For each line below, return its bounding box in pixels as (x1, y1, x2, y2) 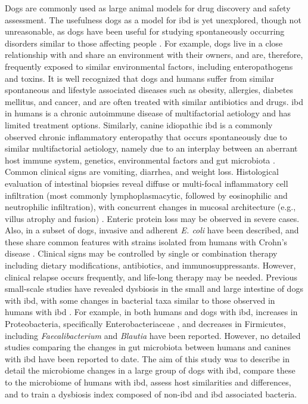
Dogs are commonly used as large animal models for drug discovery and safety (5, 2, 291, 14)
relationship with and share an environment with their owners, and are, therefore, (5, 48, 303, 61)
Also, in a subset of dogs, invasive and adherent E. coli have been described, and (5, 224, 299, 236)
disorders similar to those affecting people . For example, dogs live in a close (5, 36, 283, 49)
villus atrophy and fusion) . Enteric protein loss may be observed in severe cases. (5, 212, 300, 224)
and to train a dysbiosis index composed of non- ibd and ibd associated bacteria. (5, 387, 297, 400)
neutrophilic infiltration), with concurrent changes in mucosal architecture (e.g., (5, 201, 296, 213)
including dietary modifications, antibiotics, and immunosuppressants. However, (5, 259, 296, 272)
